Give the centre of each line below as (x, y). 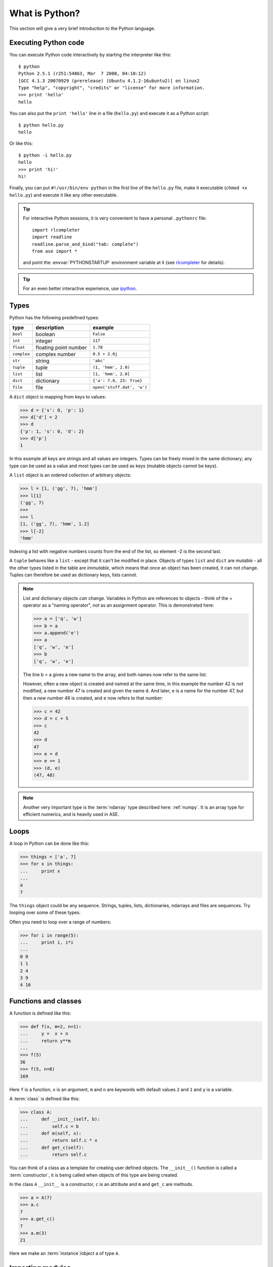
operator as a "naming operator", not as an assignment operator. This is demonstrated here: (119, 605)
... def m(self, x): (51, 1133)
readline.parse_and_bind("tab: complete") (85, 244)
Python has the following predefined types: (54, 318)
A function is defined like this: (40, 1013)
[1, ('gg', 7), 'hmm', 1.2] (55, 524)
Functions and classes (45, 1001)
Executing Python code (47, 43)
